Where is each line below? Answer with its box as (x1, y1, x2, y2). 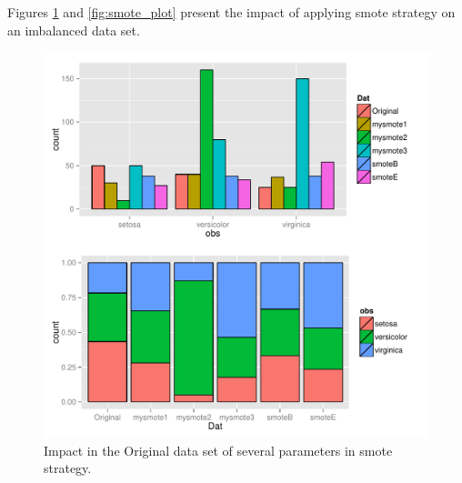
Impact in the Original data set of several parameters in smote (44, 440, 393, 459)
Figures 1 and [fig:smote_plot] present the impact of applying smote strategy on (7, 3, 456, 21)
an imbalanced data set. (7, 20, 140, 39)
